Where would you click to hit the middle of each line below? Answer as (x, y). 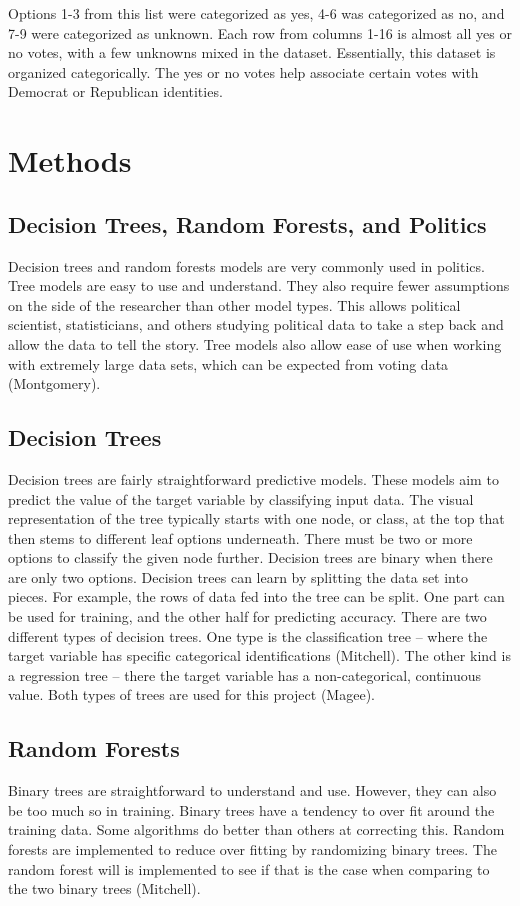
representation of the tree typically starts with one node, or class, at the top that (256, 518)
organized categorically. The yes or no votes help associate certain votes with (243, 71)
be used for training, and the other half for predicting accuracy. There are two (247, 616)
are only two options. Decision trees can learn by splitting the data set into (238, 576)
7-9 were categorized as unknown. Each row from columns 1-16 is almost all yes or (260, 32)
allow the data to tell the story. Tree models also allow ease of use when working (255, 343)
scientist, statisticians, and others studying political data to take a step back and (256, 324)
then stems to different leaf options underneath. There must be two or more (240, 537)
